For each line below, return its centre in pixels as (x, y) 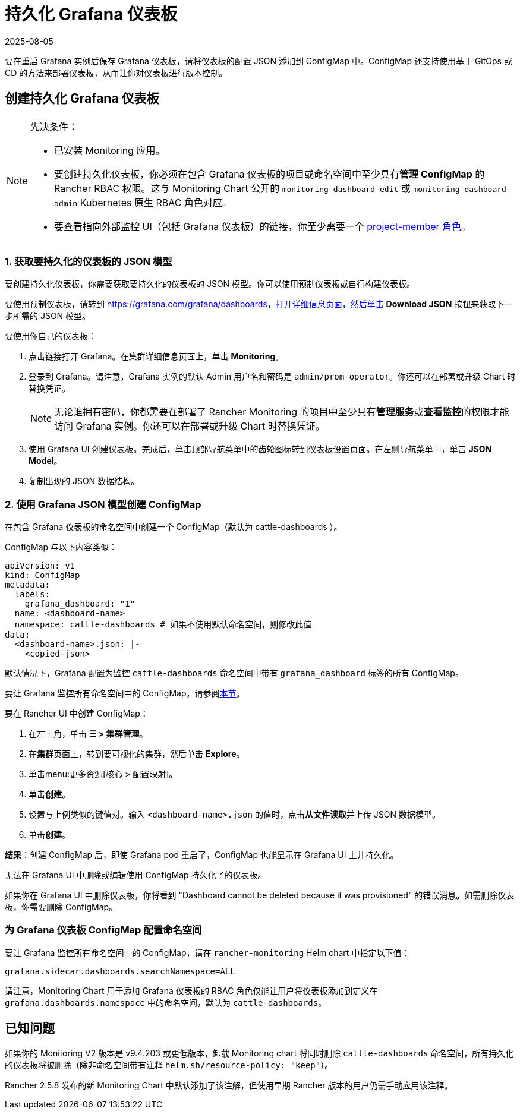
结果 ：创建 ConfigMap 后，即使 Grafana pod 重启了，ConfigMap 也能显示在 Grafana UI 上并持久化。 (202, 855)
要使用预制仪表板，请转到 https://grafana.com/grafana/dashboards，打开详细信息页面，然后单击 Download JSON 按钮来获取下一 (259, 304)
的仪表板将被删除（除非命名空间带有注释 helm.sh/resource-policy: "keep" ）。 (169, 1065)
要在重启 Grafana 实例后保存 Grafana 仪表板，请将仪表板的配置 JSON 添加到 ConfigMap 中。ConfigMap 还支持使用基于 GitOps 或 (259, 61)
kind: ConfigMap (42, 575)
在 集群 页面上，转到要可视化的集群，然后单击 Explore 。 (137, 754)
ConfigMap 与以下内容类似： (61, 547)
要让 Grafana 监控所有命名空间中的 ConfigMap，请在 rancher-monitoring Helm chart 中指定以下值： (207, 952)
